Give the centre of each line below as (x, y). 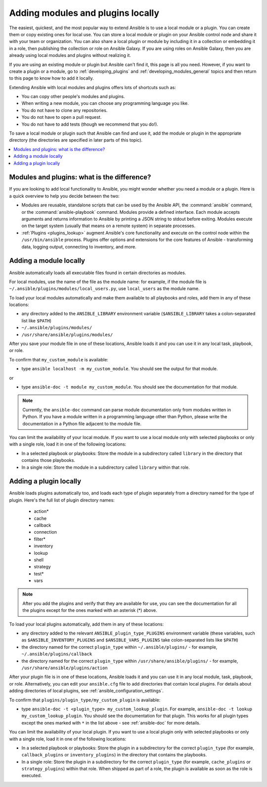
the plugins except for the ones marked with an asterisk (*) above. (90, 610)
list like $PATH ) (37, 320)
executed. (32, 776)
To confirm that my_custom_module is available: (59, 359)
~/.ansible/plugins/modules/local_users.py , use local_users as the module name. (104, 289)
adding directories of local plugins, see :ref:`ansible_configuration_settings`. (87, 691)
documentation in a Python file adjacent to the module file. (82, 424)
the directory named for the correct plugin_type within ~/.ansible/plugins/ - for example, (119, 647)
